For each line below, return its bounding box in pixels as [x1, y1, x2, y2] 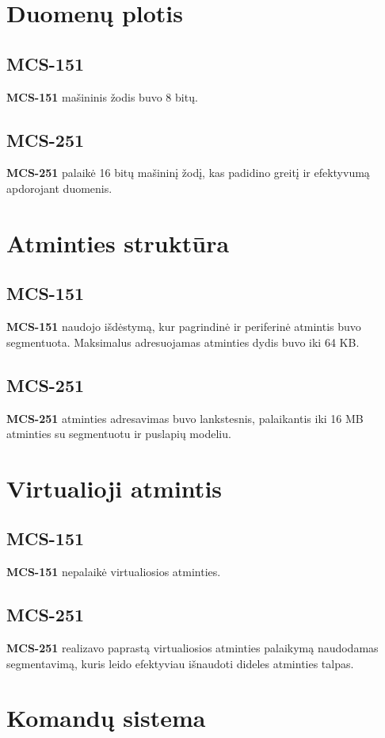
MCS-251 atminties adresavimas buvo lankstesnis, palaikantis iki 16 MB [6, 409, 364, 426]
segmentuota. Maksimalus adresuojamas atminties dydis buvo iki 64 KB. [6, 333, 360, 350]
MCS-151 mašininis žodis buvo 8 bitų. [6, 88, 198, 105]
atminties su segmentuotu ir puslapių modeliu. [6, 425, 231, 442]
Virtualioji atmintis [6, 471, 223, 504]
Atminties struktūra [6, 226, 230, 259]
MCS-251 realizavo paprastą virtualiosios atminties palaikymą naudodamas [6, 640, 379, 656]
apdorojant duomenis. [6, 179, 112, 196]
